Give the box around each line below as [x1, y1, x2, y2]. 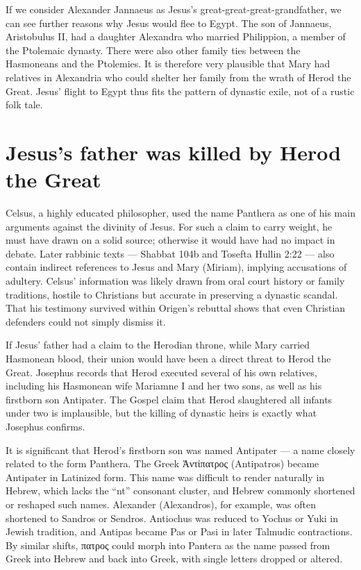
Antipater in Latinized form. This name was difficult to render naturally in [6, 469, 325, 484]
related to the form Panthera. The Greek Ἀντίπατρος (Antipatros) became [6, 456, 319, 471]
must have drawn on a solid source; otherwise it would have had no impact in [6, 233, 335, 247]
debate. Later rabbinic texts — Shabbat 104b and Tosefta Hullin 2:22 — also [6, 246, 335, 260]
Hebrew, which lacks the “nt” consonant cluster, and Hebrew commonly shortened [6, 483, 355, 498]
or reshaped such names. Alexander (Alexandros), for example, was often [6, 496, 317, 511]
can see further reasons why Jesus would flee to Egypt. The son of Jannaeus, [6, 15, 332, 30]
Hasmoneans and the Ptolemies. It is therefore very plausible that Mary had [6, 56, 330, 71]
